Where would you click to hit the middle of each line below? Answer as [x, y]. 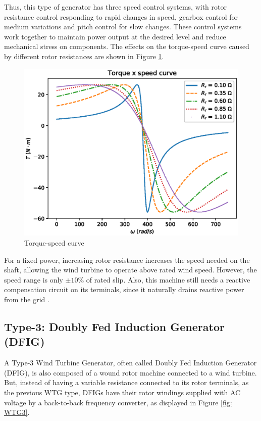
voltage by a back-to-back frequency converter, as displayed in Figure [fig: [118, 402]
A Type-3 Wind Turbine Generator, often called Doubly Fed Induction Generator [130, 363]
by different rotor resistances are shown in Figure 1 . [84, 56]
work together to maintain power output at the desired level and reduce [115, 36]
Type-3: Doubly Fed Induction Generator [114, 326]
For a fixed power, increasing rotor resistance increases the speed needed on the [127, 260]
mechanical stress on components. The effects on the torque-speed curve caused [127, 46]
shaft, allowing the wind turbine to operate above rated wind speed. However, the [130, 270]
